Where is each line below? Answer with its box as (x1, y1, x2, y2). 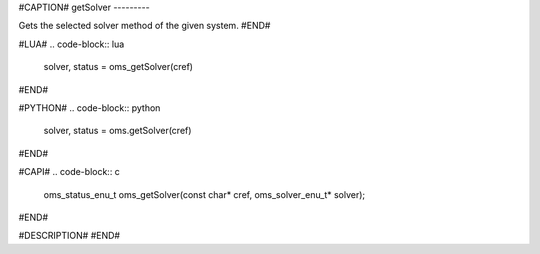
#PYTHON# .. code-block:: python (18, 101, 161, 114)
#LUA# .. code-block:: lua (18, 38, 125, 50)
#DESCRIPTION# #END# (18, 230, 120, 242)
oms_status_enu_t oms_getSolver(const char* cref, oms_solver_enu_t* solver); (43, 188, 366, 200)
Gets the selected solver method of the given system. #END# (18, 20, 271, 32)
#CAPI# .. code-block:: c (18, 166, 120, 178)
